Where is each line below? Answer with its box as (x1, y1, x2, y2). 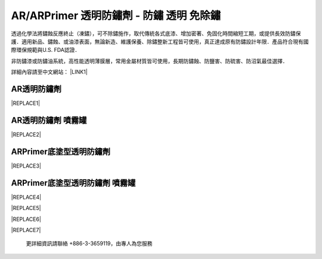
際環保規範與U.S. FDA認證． (11, 47, 80, 54)
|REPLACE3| (11, 162, 42, 169)
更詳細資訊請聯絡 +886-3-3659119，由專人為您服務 (26, 240, 153, 247)
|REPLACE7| (11, 226, 41, 233)
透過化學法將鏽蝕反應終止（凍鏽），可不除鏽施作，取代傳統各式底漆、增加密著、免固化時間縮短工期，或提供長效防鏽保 (11, 30, 301, 37)
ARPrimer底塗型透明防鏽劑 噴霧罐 (11, 178, 136, 188)
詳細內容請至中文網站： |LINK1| (11, 69, 88, 76)
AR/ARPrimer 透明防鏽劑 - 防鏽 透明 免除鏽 (11, 9, 221, 22)
